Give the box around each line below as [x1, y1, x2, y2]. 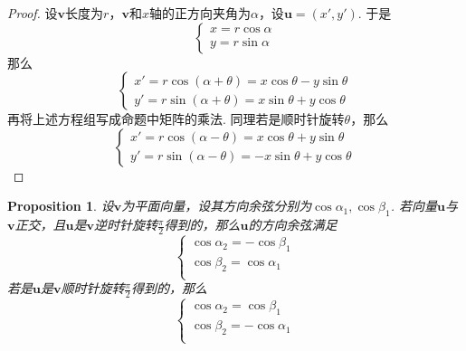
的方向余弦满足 [248, 215, 338, 234]
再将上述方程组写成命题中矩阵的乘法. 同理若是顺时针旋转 [7, 109, 345, 128]
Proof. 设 [7, 4, 58, 22]
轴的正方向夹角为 [148, 4, 251, 22]
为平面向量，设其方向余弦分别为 [121, 196, 312, 215]
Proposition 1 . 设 [7, 196, 114, 215]
